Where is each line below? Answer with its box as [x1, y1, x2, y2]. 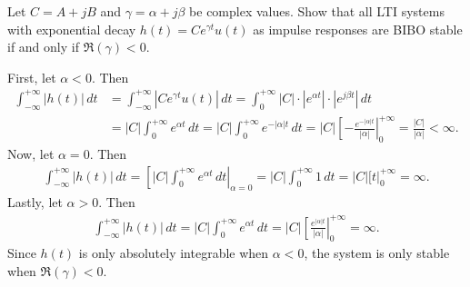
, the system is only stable [304, 243, 450, 262]
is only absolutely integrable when [78, 243, 269, 262]
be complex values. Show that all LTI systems [189, 2, 445, 20]
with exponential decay [7, 19, 136, 38]
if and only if [7, 37, 79, 56]
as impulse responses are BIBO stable [253, 19, 463, 38]
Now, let [7, 144, 55, 163]
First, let [7, 67, 56, 86]
